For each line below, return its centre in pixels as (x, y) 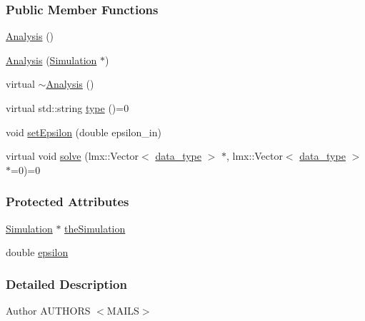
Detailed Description (66, 284)
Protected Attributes (67, 202)
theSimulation (95, 228)
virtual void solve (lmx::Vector (72, 156)
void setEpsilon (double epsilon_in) (84, 132)
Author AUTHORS (48, 310)
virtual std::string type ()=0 (67, 108)
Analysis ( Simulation (51, 60)
